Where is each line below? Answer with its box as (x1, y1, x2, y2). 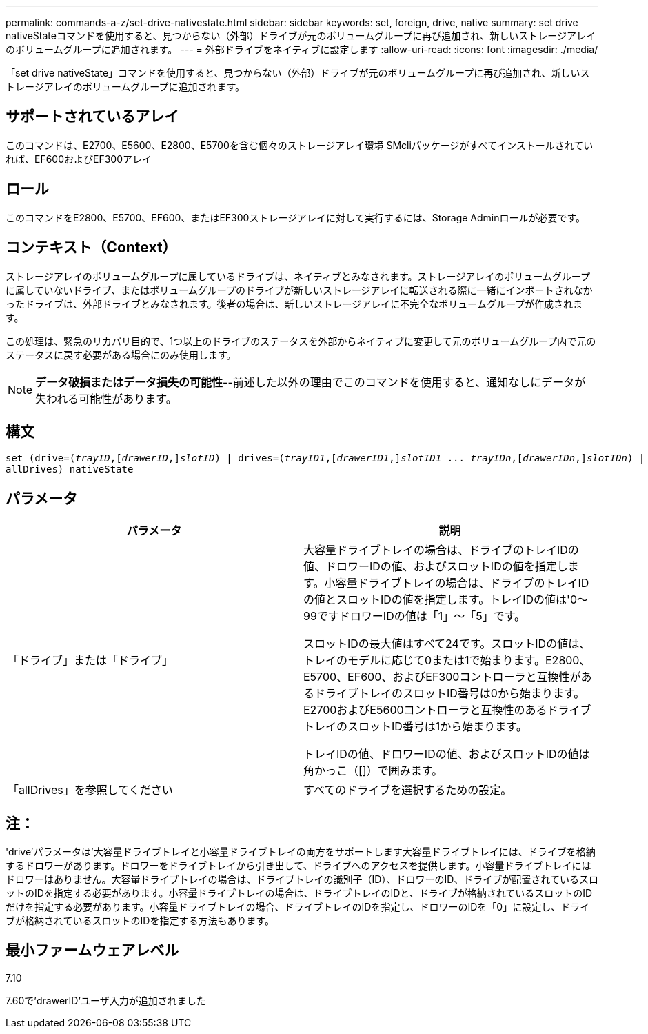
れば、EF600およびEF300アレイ (6, 152, 152, 165)
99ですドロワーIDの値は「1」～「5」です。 (303, 609, 526, 624)
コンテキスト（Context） (6, 239, 177, 257)
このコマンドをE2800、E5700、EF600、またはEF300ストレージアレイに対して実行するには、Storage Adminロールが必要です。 (6, 211, 586, 223)
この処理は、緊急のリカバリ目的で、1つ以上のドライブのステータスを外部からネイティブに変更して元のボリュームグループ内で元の (6, 335, 596, 347)
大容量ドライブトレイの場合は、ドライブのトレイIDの (303, 543, 579, 557)
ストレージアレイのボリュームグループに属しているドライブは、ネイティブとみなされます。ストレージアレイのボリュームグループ (6, 270, 590, 282)
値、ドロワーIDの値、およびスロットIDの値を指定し (303, 559, 568, 574)
